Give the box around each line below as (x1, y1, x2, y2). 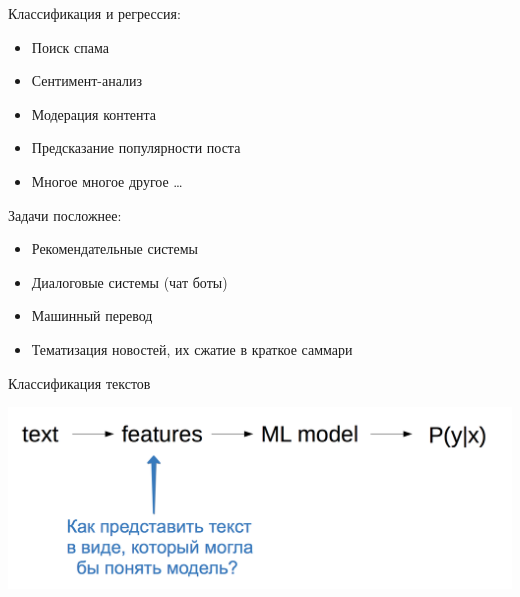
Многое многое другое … (31, 170, 183, 191)
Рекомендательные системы (31, 238, 198, 259)
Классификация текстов (8, 372, 151, 393)
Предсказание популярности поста (31, 137, 241, 158)
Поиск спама (31, 36, 109, 57)
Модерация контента (31, 103, 157, 124)
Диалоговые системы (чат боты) (31, 271, 228, 292)
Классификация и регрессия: (8, 3, 181, 23)
